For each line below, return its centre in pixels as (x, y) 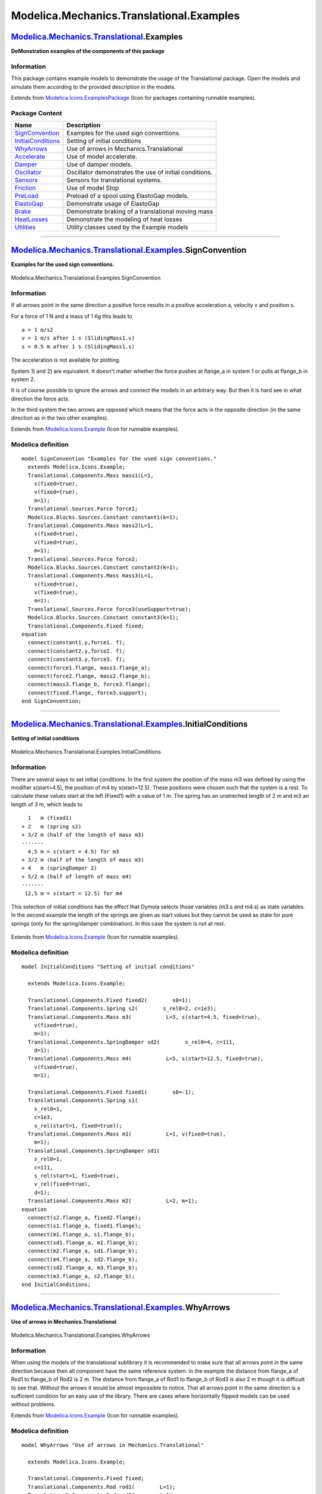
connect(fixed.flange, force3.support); (88, 693)
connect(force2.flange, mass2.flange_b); (89, 676)
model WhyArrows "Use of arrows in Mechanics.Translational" (113, 1445)
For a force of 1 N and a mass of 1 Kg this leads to (72, 316)
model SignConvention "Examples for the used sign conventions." (119, 458)
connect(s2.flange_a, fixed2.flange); (84, 1217)
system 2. (23, 379)
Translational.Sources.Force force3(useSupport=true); (110, 609)
